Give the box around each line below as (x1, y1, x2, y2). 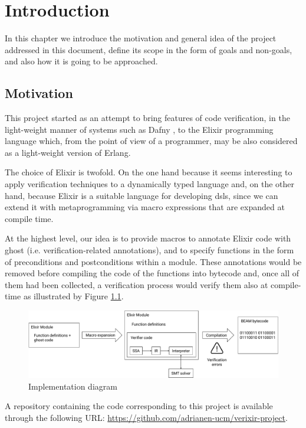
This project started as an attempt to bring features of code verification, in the (5, 112, 290, 124)
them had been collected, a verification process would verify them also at (5, 278, 268, 290)
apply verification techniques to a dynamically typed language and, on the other (5, 178, 294, 190)
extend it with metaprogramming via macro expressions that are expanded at (5, 201, 285, 213)
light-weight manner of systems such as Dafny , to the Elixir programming (5, 123, 274, 135)
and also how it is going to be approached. (5, 55, 158, 67)
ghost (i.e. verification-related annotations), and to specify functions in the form (5, 244, 294, 256)
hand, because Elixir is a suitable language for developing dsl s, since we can (5, 189, 278, 201)
